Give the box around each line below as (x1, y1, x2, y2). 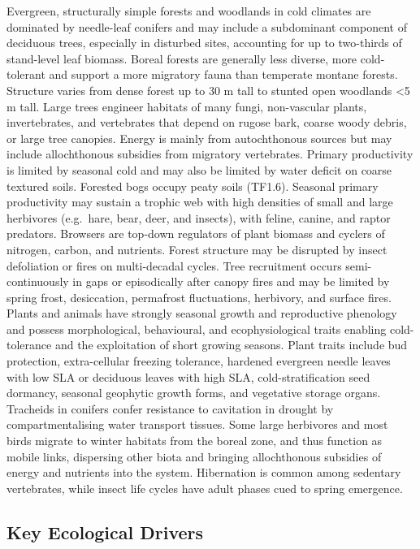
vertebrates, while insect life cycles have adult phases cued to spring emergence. (6, 479, 403, 496)
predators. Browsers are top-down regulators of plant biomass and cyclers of (6, 225, 385, 242)
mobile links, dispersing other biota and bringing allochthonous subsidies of (6, 447, 382, 465)
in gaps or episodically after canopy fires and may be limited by (72, 273, 390, 290)
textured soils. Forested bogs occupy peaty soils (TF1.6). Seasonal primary (6, 177, 379, 194)
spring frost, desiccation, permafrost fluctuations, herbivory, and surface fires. (6, 288, 392, 305)
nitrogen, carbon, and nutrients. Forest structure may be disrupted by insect (6, 240, 388, 257)
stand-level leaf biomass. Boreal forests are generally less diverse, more (6, 50, 357, 67)
